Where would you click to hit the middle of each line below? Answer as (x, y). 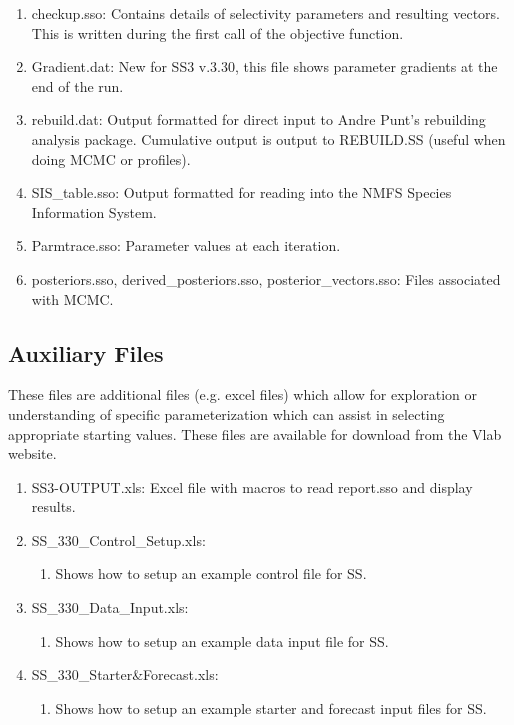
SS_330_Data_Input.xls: (110, 607)
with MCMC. (72, 298)
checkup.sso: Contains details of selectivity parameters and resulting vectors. (265, 13)
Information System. (94, 211)
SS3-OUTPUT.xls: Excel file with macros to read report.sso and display (252, 486)
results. (53, 506)
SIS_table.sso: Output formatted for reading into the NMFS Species (241, 192)
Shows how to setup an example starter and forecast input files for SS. (271, 707)
